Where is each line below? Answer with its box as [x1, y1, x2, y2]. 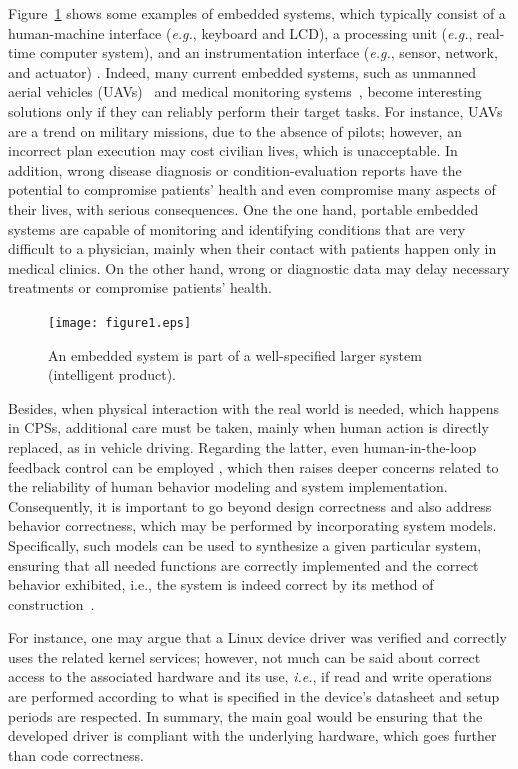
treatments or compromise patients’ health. [8, 277, 272, 298]
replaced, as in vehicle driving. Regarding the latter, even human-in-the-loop [8, 436, 477, 457]
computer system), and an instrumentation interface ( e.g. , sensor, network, [39, 42, 498, 63]
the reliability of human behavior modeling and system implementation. [8, 476, 448, 497]
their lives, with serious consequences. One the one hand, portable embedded [8, 198, 479, 219]
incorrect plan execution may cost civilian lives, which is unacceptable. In [8, 140, 458, 161]
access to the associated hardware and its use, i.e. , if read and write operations [8, 666, 492, 687]
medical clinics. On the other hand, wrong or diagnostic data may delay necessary [8, 257, 510, 278]
